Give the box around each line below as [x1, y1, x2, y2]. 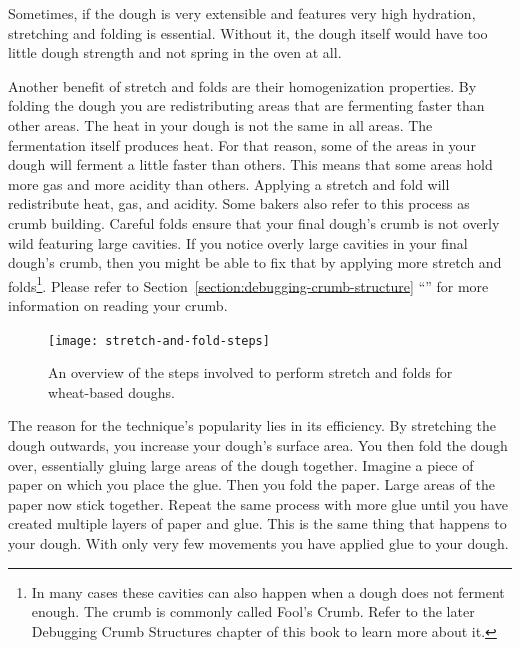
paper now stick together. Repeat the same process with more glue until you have [8, 493, 508, 514]
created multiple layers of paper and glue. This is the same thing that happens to [8, 513, 507, 534]
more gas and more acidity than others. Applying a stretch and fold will [8, 173, 450, 194]
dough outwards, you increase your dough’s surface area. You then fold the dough [8, 435, 508, 455]
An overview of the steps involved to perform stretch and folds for [48, 362, 453, 383]
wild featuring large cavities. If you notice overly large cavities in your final [8, 232, 468, 253]
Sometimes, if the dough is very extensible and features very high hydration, [8, 3, 476, 23]
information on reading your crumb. [8, 294, 228, 315]
